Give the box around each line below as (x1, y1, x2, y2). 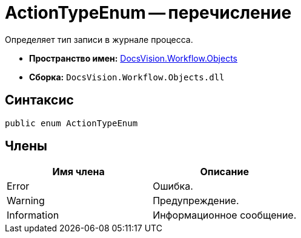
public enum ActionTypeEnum (5, 118, 138, 128)
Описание (200, 166, 249, 178)
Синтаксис (5, 92, 74, 108)
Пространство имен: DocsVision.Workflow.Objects (29, 53, 237, 63)
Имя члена (52, 166, 105, 178)
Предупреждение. (153, 195, 239, 207)
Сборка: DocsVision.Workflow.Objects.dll (29, 71, 225, 82)
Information (7, 209, 59, 222)
